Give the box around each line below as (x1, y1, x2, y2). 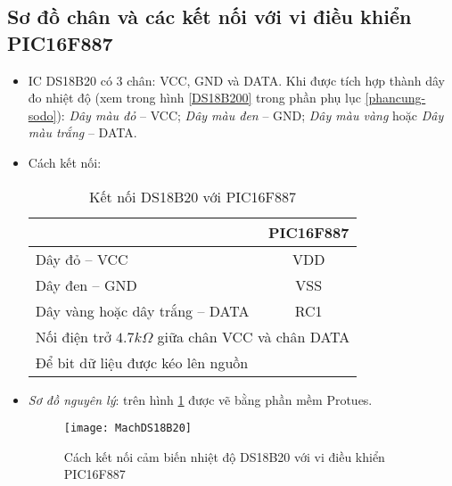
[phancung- (365, 88, 426, 107)
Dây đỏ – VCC (35, 248, 128, 269)
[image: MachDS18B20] (63, 422, 192, 435)
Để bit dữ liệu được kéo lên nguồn (35, 351, 249, 373)
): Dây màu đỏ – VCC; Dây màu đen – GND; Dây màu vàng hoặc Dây (56, 105, 444, 124)
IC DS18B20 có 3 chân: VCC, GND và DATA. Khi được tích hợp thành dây (28, 70, 445, 89)
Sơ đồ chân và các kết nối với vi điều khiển (7, 3, 412, 30)
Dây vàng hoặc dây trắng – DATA (35, 300, 250, 321)
